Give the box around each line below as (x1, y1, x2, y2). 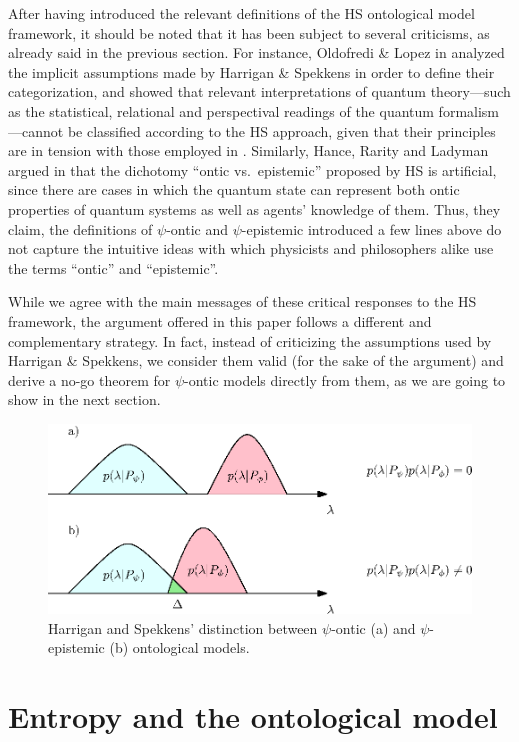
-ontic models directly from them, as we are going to (184, 369, 506, 390)
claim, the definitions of (8, 218, 153, 239)
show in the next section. (8, 389, 161, 410)
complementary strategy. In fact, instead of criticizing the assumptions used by (8, 330, 492, 351)
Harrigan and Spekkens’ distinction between (48, 617, 318, 638)
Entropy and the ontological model (8, 696, 498, 737)
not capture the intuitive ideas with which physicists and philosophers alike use (8, 238, 494, 259)
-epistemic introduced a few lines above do (241, 218, 502, 239)
